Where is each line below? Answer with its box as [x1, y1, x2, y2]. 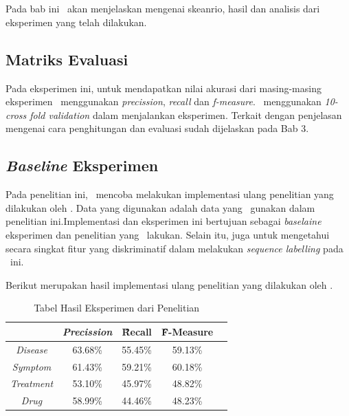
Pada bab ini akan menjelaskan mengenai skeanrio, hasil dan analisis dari [5, 1, 320, 16]
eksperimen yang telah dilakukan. [5, 14, 147, 29]
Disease [16, 342, 47, 356]
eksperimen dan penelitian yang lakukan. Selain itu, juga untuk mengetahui [5, 227, 330, 241]
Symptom [12, 359, 52, 373]
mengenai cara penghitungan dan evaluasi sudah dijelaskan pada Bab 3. [5, 121, 309, 135]
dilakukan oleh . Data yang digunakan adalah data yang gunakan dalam [5, 200, 315, 215]
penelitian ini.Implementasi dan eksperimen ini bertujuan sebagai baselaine [5, 214, 322, 228]
